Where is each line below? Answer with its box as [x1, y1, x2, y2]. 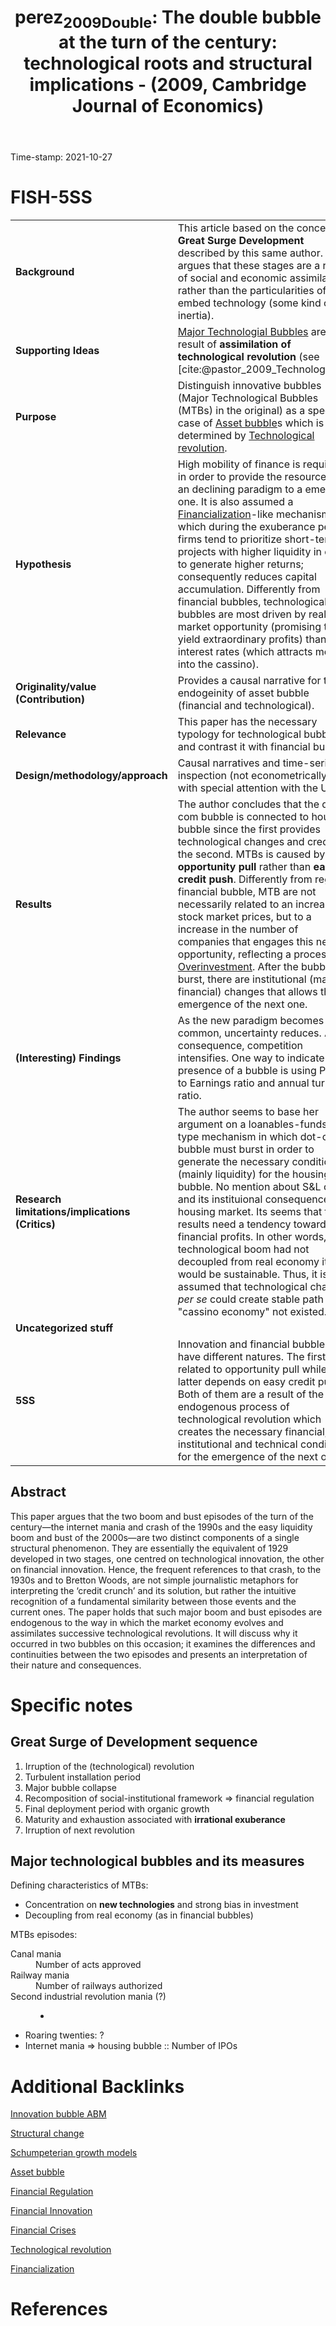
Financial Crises [10, 2224, 77, 2236]
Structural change [10, 2127, 85, 2140]
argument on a [177, 1117, 247, 1131]
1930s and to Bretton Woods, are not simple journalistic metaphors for [10, 1574, 299, 1586]
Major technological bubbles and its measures [10, 1852, 305, 1870]
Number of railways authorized [35, 1980, 163, 1992]
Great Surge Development [177, 233, 305, 247]
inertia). [177, 308, 215, 322]
